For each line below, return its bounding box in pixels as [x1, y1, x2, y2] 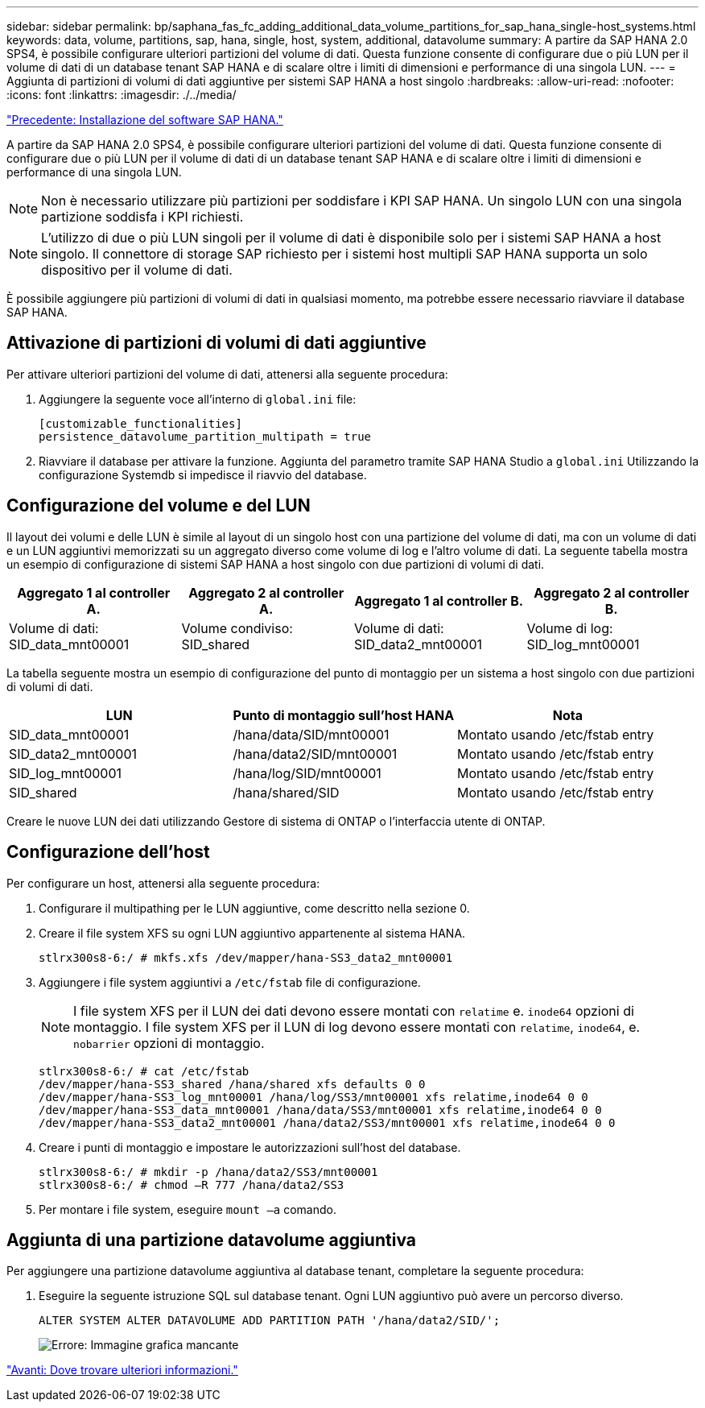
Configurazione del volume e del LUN [6, 495, 311, 516]
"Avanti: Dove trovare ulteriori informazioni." [6, 1363, 238, 1377]
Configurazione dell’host [6, 842, 210, 863]
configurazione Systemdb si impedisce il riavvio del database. [39, 467, 367, 482]
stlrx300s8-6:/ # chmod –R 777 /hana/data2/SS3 [39, 1178, 344, 1191]
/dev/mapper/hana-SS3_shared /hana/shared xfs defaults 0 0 [39, 1077, 426, 1091]
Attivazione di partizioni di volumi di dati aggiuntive [6, 333, 427, 354]
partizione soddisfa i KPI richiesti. [41, 209, 244, 225]
